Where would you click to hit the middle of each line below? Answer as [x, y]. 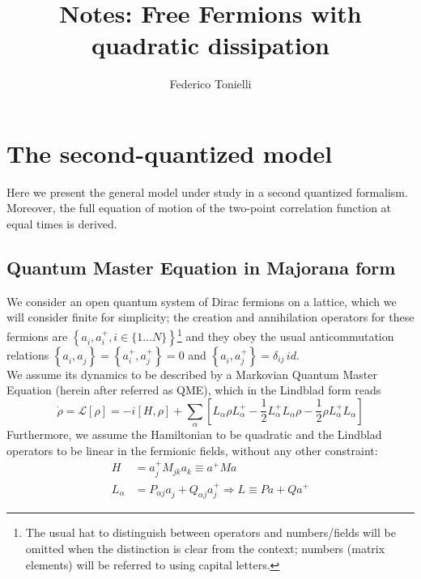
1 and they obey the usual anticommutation [285, 335]
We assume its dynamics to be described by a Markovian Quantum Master [192, 374]
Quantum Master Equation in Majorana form [201, 268]
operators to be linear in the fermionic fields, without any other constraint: [192, 450]
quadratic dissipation [210, 45]
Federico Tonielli [210, 84]
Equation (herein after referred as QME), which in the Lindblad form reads [194, 390]
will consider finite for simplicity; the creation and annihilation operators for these [210, 317]
